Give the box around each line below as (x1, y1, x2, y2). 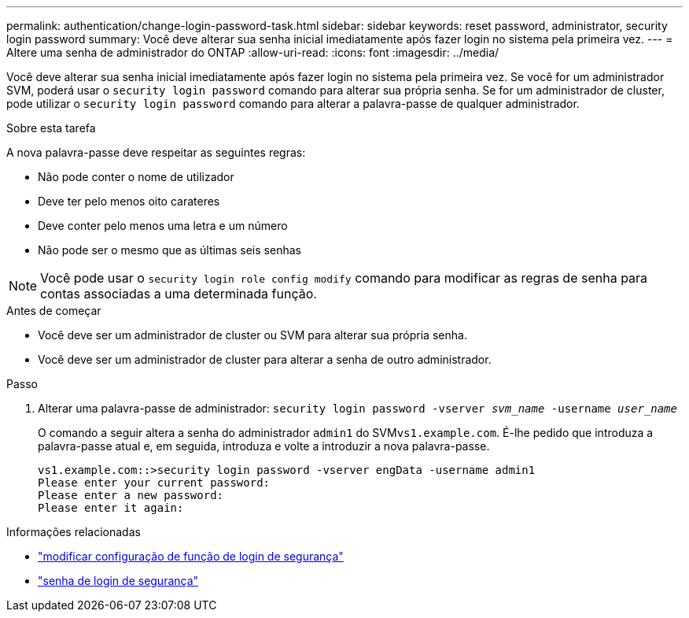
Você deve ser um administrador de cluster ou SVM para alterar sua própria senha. (38, 328, 467, 342)
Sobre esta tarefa (6, 121, 96, 135)
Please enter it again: (38, 501, 184, 514)
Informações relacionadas (6, 525, 141, 538)
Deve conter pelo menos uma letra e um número (38, 219, 288, 232)
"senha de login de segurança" (38, 574, 199, 587)
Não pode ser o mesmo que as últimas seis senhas (38, 243, 301, 257)
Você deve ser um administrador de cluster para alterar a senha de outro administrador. (38, 353, 492, 366)
